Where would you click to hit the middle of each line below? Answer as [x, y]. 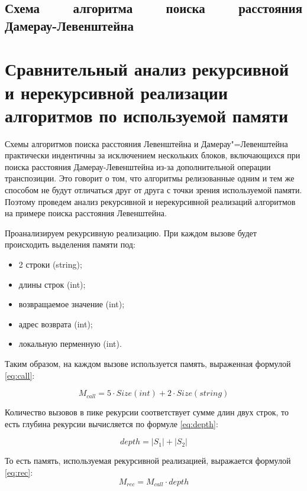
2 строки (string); [50, 264]
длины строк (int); [52, 284]
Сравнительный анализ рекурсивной [147, 69]
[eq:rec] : [19, 472]
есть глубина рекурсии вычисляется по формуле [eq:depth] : [112, 423]
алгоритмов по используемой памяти [147, 115]
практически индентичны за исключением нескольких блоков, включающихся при [153, 155]
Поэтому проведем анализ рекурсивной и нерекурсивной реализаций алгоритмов [150, 201]
